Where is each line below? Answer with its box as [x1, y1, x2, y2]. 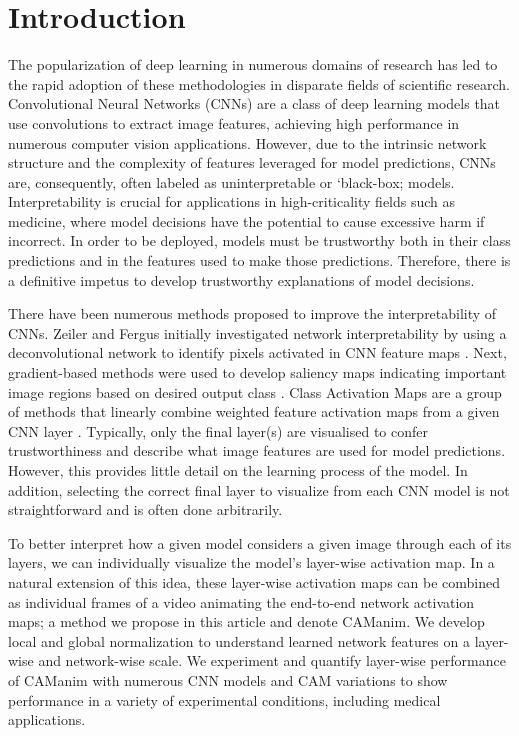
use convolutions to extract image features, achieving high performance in [8, 112, 460, 133]
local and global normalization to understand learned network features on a [8, 630, 470, 651]
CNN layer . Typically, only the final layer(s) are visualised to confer [8, 420, 429, 441]
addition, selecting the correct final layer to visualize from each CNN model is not [8, 479, 510, 500]
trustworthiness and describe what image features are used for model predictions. [8, 440, 506, 461]
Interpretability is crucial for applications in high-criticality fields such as [8, 191, 456, 212]
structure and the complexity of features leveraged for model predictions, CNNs [8, 152, 496, 173]
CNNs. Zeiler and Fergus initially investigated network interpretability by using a [8, 322, 507, 343]
